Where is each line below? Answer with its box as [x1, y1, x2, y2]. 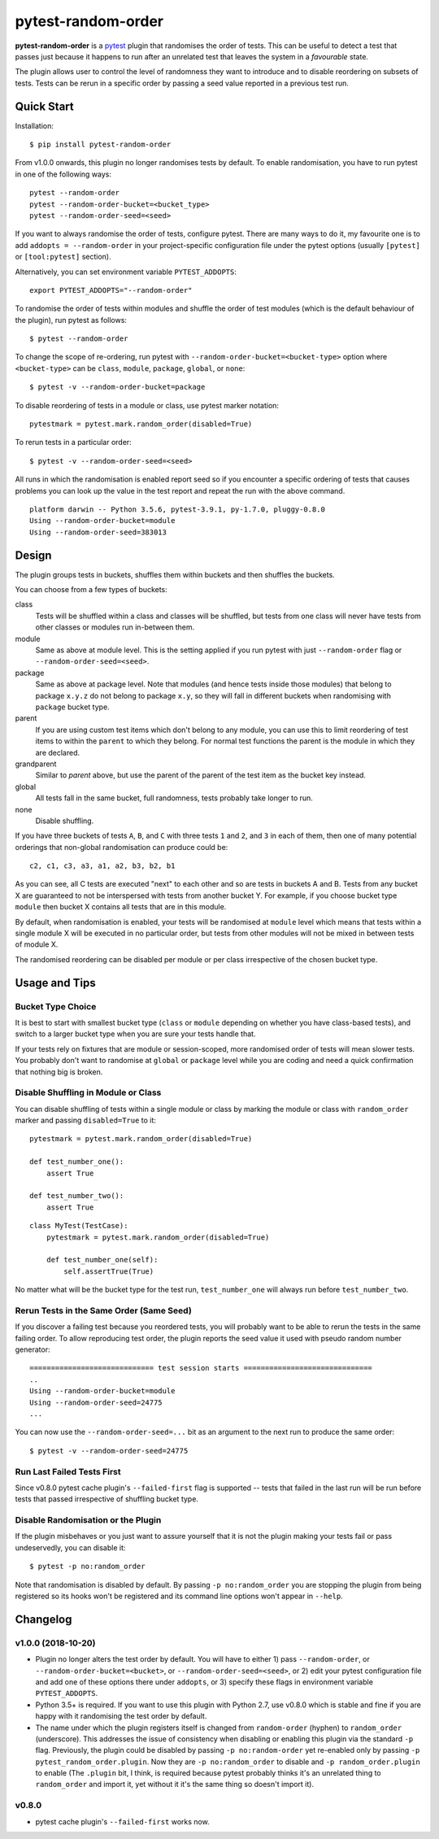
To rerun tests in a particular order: [15, 438, 132, 447]
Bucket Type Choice [15, 1000, 97, 1012]
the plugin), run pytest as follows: [15, 315, 128, 325]
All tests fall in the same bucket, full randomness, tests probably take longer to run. [35, 793, 313, 803]
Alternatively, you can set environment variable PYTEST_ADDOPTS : [15, 267, 237, 277]
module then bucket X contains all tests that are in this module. [15, 902, 227, 912]
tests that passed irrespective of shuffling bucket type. [15, 1494, 199, 1504]
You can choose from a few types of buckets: [15, 585, 168, 595]
